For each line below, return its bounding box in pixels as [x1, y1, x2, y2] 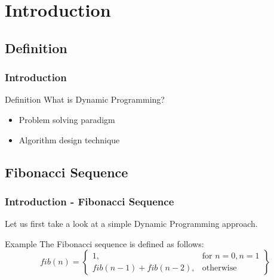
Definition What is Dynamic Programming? [5, 93, 165, 106]
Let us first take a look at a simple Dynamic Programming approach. [5, 217, 258, 230]
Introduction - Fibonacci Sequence [5, 193, 174, 208]
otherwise [202, 263, 237, 272]
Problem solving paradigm [19, 113, 115, 125]
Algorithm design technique [19, 133, 120, 146]
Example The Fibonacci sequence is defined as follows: [5, 237, 204, 250]
